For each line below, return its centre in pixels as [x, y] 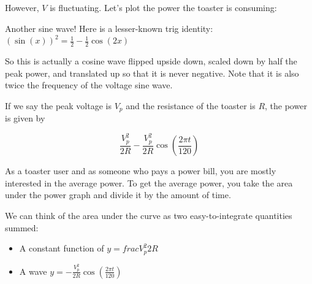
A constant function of [62, 248]
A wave [33, 271]
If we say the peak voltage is [58, 105]
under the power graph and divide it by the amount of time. [118, 195]
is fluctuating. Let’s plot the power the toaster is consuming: [163, 7]
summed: [22, 227]
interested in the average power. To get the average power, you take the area [149, 182]
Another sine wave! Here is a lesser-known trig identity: [109, 28]
